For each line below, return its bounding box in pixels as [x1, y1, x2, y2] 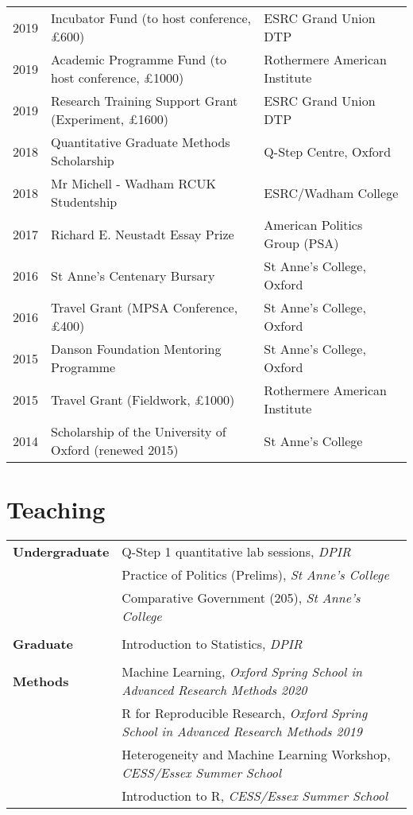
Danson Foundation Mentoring [51, 340, 222, 358]
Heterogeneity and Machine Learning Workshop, [122, 745, 391, 764]
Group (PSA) [264, 234, 339, 252]
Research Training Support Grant [51, 91, 238, 110]
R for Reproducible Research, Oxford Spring [122, 704, 368, 723]
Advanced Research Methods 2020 [122, 681, 307, 700]
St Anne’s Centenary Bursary [51, 266, 215, 285]
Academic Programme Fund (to [51, 50, 226, 68]
